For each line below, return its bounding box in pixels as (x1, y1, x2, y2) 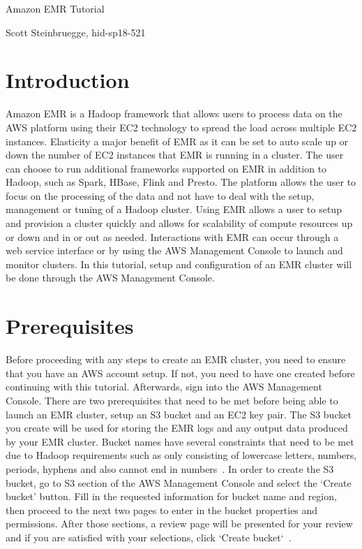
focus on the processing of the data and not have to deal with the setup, (6, 188, 315, 203)
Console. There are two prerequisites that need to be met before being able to (6, 393, 338, 407)
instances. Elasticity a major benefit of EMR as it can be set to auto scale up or (6, 133, 349, 148)
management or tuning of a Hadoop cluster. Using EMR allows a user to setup (6, 202, 342, 217)
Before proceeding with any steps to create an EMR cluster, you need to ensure (6, 352, 346, 367)
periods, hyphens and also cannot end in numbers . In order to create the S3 (6, 461, 334, 476)
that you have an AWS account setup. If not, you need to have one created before (6, 365, 355, 380)
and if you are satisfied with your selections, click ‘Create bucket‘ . (6, 529, 292, 544)
